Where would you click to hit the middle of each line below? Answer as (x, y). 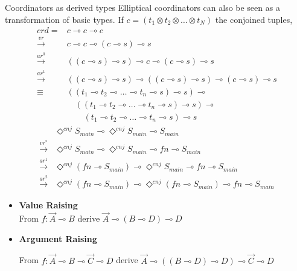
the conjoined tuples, (254, 19)
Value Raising (48, 205)
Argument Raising (58, 238)
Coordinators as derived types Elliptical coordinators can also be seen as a (142, 7)
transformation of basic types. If (64, 19)
